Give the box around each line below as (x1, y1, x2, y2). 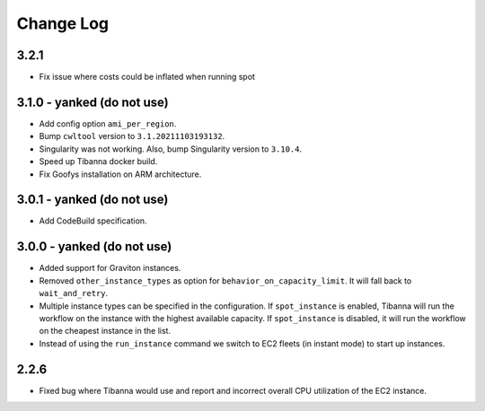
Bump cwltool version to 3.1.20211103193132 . (39, 131, 225, 142)
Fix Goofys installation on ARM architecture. (39, 169, 202, 179)
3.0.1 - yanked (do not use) (16, 192, 169, 207)
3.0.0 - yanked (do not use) (16, 239, 172, 255)
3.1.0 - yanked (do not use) (16, 94, 170, 109)
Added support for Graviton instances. (39, 263, 181, 274)
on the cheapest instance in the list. (39, 326, 171, 337)
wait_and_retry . (39, 288, 109, 299)
